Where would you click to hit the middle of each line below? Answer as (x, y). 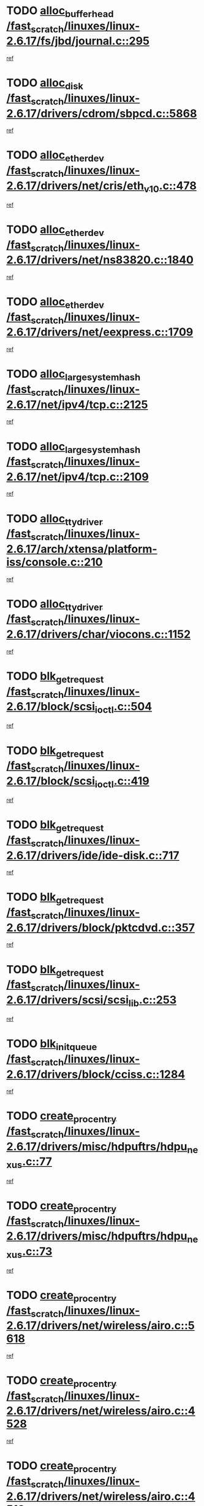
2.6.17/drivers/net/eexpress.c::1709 (100, 332)
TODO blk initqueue (52, 1045)
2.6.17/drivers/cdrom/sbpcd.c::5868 (102, 113)
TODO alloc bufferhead (60, 12)
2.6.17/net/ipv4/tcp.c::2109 (77, 477)
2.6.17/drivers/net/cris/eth (75, 186)
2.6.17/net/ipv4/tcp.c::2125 (77, 405)
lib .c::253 (152, 1001)
